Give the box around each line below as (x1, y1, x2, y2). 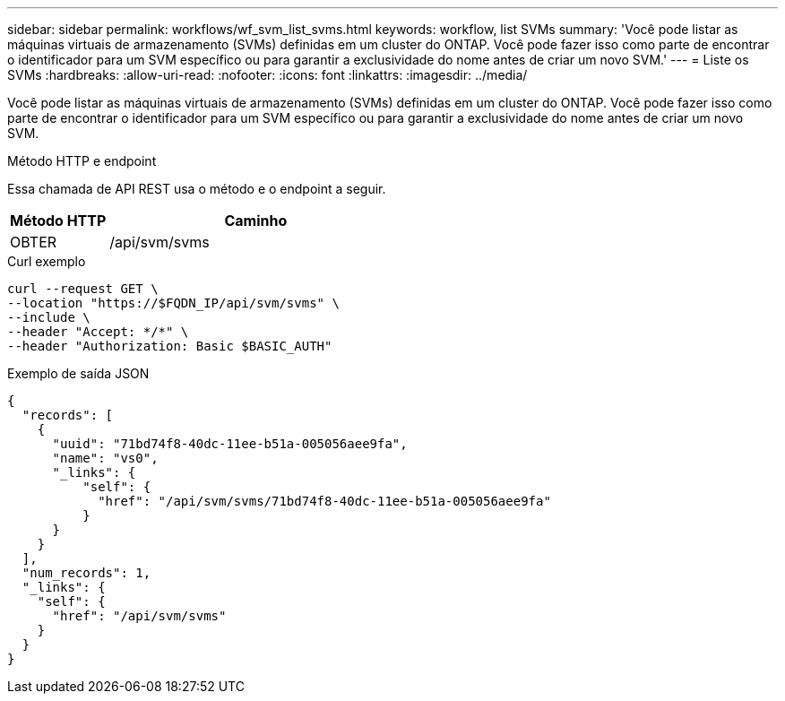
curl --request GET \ (7, 281, 159, 296)
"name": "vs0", (52, 451, 159, 465)
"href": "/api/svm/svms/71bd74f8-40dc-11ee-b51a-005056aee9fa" (98, 494, 551, 508)
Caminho (224, 212, 288, 229)
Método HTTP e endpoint (7, 153, 157, 169)
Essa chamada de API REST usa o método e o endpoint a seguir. (7, 181, 386, 196)
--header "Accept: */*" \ (7, 325, 189, 339)
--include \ (7, 310, 91, 325)
